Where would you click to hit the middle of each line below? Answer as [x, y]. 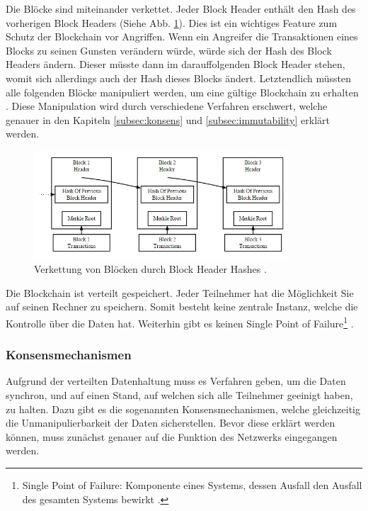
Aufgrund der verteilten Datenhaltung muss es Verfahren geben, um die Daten [176, 381]
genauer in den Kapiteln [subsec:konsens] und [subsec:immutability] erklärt [168, 119]
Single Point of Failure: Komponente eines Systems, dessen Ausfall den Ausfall [192, 484]
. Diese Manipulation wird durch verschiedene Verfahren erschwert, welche [167, 106]
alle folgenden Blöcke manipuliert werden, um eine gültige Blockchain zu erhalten [182, 92]
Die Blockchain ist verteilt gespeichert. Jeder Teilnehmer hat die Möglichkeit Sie [180, 292]
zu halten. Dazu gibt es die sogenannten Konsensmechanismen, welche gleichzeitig [183, 409]
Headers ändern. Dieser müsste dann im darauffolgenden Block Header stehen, [176, 64]
